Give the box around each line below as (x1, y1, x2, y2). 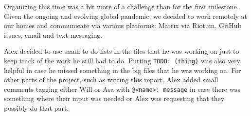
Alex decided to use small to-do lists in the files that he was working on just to (4, 46, 239, 56)
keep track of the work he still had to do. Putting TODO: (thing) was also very (4, 55, 240, 65)
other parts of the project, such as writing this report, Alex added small (4, 74, 218, 85)
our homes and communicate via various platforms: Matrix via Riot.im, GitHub (4, 20, 242, 30)
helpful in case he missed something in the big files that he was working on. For (4, 65, 241, 75)
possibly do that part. (4, 103, 69, 113)
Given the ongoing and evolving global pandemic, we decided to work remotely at (4, 11, 247, 21)
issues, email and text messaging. (4, 29, 103, 40)
